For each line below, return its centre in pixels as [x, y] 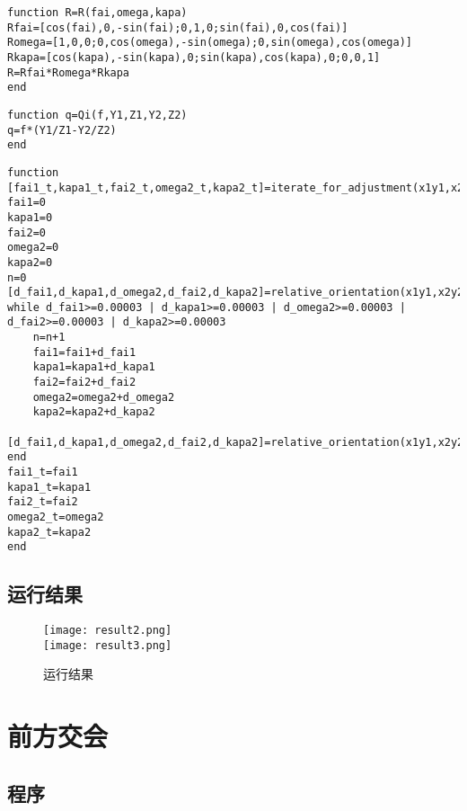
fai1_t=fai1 [43, 472]
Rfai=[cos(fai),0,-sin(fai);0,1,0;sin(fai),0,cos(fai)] [178, 27]
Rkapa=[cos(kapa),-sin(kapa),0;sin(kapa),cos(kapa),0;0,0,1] [194, 57]
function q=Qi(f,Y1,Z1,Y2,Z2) [97, 115]
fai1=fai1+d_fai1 [84, 352]
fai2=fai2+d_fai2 [84, 383]
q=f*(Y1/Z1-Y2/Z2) [62, 130]
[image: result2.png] [108, 631]
